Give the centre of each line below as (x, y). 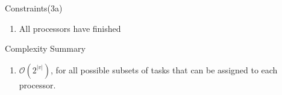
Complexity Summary (45, 48)
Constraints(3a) (34, 8)
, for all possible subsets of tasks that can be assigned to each (164, 69)
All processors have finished (70, 28)
